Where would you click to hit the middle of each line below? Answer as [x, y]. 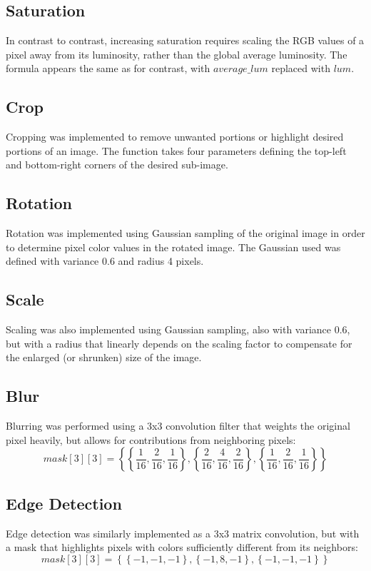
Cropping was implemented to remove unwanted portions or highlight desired [175, 137]
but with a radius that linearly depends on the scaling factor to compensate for [179, 343]
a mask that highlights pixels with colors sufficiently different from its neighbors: [182, 547]
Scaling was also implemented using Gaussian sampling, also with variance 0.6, [178, 329]
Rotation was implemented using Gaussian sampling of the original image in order [185, 233]
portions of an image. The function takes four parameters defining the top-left [176, 150]
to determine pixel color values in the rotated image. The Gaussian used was [173, 247]
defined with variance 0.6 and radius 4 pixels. [105, 261]
